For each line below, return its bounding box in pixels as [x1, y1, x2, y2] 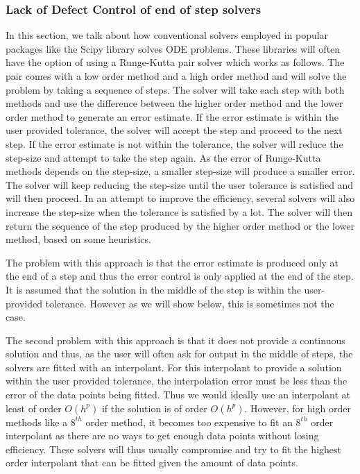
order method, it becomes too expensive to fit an [85, 414, 293, 429]
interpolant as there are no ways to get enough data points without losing [6, 428, 319, 443]
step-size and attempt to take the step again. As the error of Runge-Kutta [6, 150, 321, 164]
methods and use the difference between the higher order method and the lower [6, 96, 343, 110]
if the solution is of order [101, 400, 207, 415]
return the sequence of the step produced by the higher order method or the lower [6, 218, 354, 232]
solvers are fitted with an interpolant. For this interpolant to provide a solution [6, 359, 342, 374]
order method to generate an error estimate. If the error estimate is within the [6, 109, 339, 124]
